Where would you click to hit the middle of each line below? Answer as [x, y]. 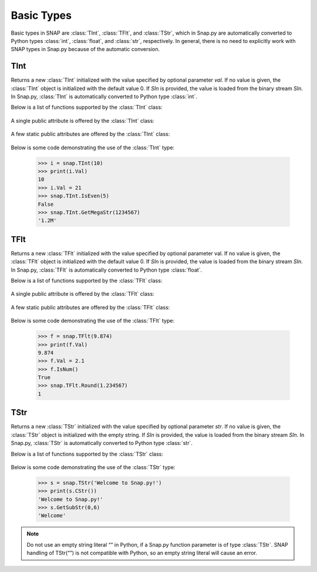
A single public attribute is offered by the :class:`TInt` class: [83, 121]
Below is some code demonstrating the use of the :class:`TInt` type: [93, 148]
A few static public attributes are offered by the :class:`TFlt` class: [90, 307]
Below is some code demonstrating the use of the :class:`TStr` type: [93, 467]
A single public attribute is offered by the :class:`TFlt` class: [83, 294]
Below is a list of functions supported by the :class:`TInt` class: [87, 107]
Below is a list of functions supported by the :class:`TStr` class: [87, 454]
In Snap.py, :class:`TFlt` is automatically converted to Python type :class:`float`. [107, 270]
